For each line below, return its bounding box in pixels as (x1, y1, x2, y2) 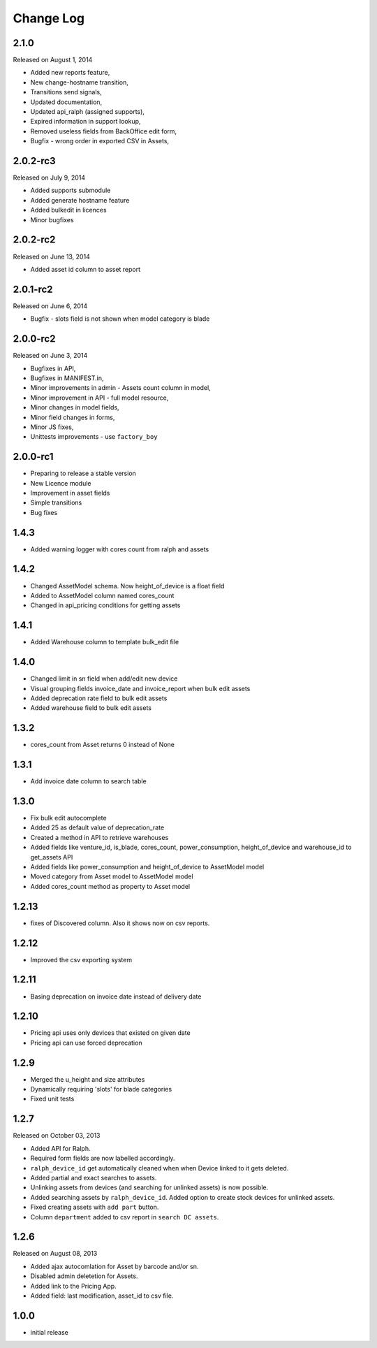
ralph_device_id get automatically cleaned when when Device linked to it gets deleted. (30, 1164, 289, 1172)
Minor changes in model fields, (30, 403, 119, 412)
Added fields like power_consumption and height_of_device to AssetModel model (30, 863, 265, 871)
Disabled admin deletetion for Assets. (30, 1272, 138, 1280)
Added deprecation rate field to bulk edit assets (30, 694, 168, 702)
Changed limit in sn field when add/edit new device (30, 674, 178, 683)
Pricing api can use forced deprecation (30, 1038, 142, 1047)
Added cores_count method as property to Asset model (30, 882, 191, 890)
